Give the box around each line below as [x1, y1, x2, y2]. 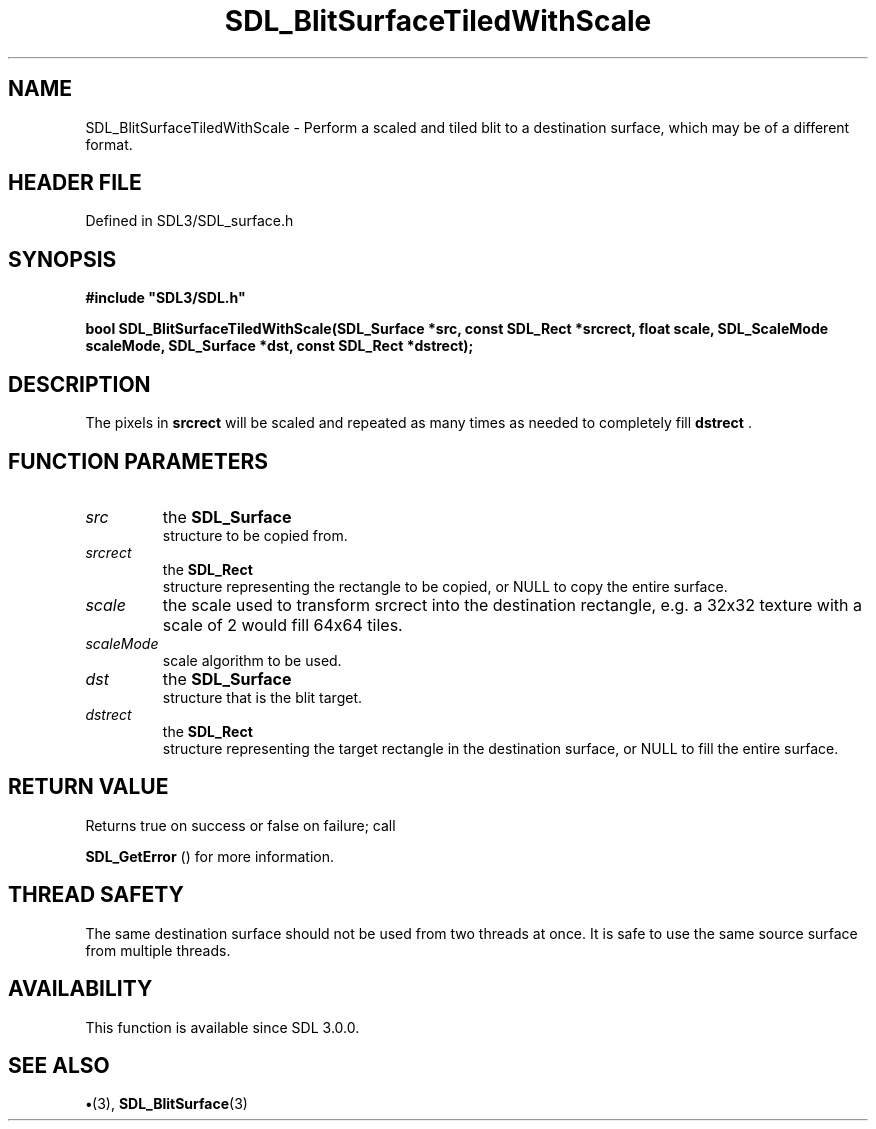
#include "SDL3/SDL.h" [85, 289, 246, 307]
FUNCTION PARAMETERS [8, 448, 268, 474]
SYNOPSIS [8, 246, 117, 272]
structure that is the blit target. [162, 688, 363, 706]
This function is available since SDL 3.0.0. [85, 1018, 360, 1036]
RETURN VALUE [8, 774, 169, 800]
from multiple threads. [85, 941, 231, 959]
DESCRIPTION [8, 371, 151, 397]
